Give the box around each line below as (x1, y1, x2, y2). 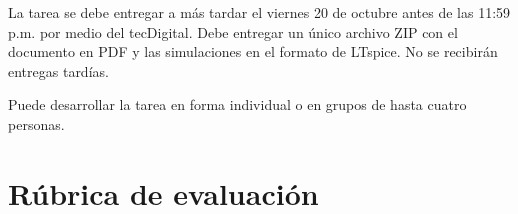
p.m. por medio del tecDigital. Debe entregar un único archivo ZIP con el (8, 21, 458, 42)
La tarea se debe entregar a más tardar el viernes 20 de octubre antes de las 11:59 (8, 2, 511, 22)
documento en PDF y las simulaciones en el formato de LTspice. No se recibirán (8, 41, 498, 62)
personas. (8, 113, 65, 134)
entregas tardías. (8, 60, 109, 81)
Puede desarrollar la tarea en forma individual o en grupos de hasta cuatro (8, 94, 467, 115)
